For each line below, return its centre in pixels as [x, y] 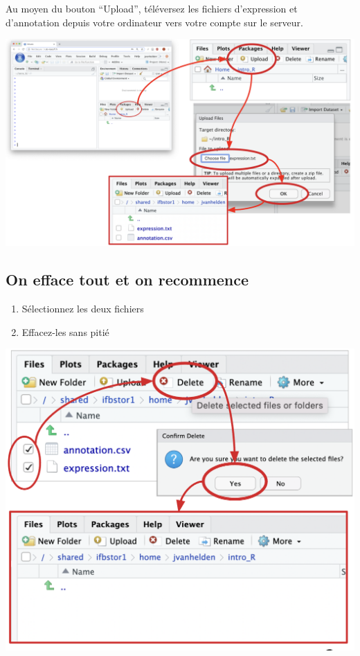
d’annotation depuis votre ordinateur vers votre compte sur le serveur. [154, 22]
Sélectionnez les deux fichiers [83, 309]
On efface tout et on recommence [127, 280]
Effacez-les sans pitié [65, 331]
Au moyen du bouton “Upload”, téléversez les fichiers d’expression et [152, 8]
